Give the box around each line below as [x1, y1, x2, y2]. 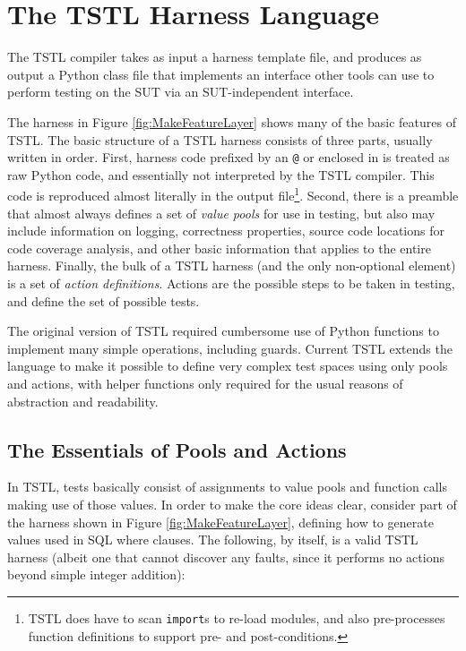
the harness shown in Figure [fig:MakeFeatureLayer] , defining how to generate [7, 512, 434, 531]
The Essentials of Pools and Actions [7, 435, 347, 463]
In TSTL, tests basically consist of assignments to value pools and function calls [7, 477, 447, 496]
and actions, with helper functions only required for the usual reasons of [7, 373, 403, 392]
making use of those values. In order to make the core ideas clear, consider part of [7, 494, 457, 513]
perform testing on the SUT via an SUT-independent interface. [7, 82, 354, 101]
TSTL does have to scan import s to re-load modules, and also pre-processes [28, 608, 445, 627]
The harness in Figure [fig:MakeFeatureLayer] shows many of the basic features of [7, 112, 456, 131]
